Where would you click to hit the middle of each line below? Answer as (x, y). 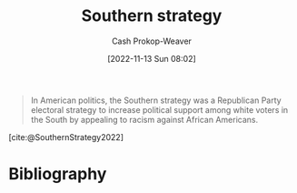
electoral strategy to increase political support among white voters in (159, 109)
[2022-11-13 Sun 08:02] (152, 58)
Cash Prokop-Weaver (152, 41)
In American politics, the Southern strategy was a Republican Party (156, 100)
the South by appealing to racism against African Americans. (144, 119)
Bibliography (58, 174)
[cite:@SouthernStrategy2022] (66, 137)
